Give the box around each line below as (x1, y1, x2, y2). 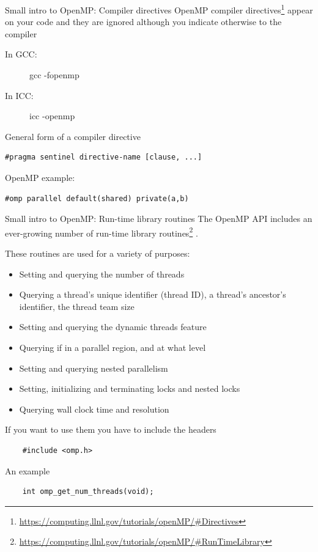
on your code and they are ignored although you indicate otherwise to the (5, 15, 282, 28)
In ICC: (5, 89, 34, 101)
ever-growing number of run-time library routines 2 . (5, 224, 198, 239)
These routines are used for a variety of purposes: (5, 247, 190, 260)
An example (5, 464, 50, 477)
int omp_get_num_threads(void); (22, 487, 154, 496)
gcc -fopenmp (29, 68, 79, 81)
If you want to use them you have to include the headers (5, 423, 216, 436)
